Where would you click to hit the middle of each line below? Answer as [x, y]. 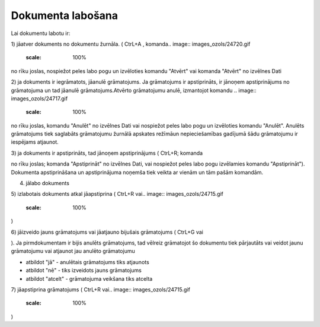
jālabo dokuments [47, 183]
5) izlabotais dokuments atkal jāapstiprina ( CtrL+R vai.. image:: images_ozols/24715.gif [117, 194]
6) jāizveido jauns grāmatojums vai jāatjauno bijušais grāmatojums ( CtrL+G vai [107, 232]
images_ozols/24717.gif [39, 99]
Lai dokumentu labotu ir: [41, 33]
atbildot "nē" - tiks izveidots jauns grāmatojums [84, 271]
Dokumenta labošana [65, 15]
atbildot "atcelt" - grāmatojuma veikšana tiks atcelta [89, 278]
